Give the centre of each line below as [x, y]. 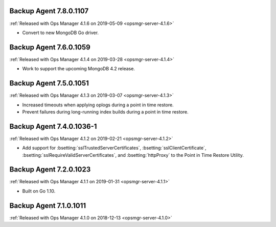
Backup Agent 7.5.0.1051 [49, 83]
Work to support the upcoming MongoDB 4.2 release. [79, 69]
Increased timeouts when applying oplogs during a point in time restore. [98, 105]
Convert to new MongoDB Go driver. [61, 33]
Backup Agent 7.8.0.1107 [49, 11]
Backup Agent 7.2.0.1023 [50, 170]
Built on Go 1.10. [39, 191]
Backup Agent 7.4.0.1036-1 [53, 126]
